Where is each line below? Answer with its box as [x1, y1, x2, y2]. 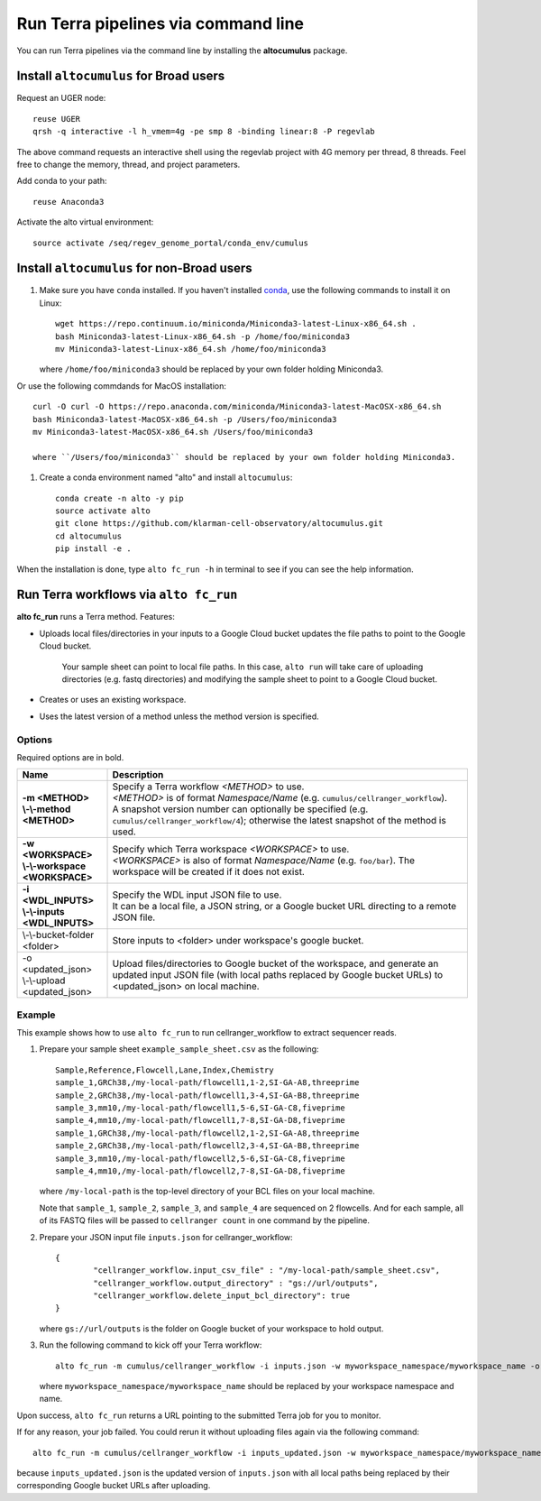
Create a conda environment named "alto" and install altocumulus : [39, 472, 293, 483]
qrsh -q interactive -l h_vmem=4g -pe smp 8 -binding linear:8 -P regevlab [32, 126, 375, 137]
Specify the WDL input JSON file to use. [112, 889, 282, 901]
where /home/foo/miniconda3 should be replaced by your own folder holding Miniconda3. [39, 364, 384, 374]
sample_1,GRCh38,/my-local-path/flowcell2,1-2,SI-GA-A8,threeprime [55, 1128, 360, 1138]
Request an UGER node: [16, 93, 106, 104]
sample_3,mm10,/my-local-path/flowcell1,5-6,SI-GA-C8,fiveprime [55, 1103, 346, 1113]
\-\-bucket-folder [22, 929, 95, 942]
